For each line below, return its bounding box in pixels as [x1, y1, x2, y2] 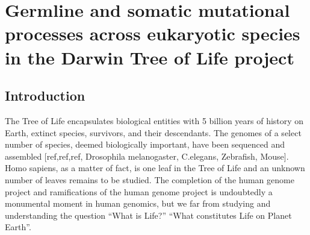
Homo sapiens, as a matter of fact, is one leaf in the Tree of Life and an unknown [5, 161, 305, 174]
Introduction [5, 86, 85, 105]
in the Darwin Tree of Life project [5, 45, 294, 69]
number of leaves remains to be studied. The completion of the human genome [5, 173, 294, 186]
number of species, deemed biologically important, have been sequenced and [5, 138, 285, 151]
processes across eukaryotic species [5, 21, 300, 46]
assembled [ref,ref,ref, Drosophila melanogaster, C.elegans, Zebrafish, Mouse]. [5, 149, 289, 162]
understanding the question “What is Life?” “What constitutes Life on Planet [5, 208, 292, 221]
